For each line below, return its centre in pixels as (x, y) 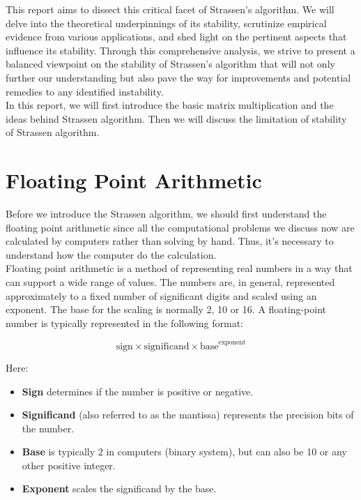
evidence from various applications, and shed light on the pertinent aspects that (176, 37)
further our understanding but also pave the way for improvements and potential (178, 77)
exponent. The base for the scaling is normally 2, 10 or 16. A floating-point (166, 309)
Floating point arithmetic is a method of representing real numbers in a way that (179, 268)
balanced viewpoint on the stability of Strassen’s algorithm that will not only (170, 64)
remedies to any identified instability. (85, 91)
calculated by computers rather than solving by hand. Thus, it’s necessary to (170, 241)
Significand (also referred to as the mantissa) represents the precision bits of (188, 415)
